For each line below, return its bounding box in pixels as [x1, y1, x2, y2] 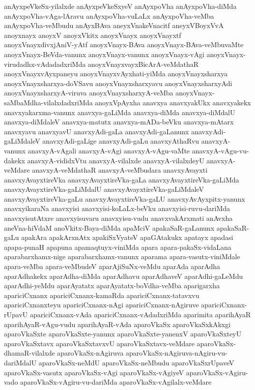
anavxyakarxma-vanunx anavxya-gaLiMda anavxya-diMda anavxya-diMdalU [4, 107, 235, 117]
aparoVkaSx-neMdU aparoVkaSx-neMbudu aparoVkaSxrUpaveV [38, 357, 234, 367]
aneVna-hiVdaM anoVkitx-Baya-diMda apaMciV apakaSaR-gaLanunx [4, 222, 215, 233]
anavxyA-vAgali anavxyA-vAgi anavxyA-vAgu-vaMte [28, 145, 190, 155]
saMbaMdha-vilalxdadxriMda [4, 97, 93, 107]
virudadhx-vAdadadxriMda [4, 59, 86, 69]
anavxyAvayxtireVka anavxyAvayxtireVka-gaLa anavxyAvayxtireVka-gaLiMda [4, 174, 239, 184]
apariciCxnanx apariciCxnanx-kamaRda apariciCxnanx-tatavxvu [4, 290, 199, 300]
